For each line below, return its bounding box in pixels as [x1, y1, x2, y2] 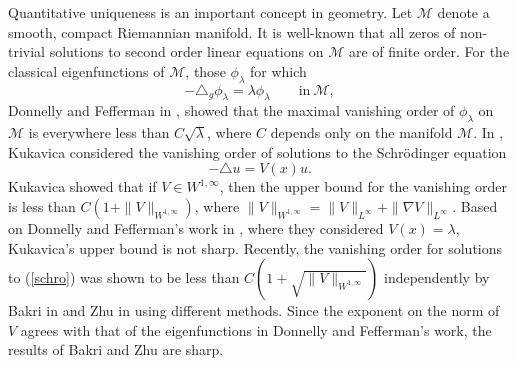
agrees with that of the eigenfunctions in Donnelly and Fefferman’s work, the [20, 319, 492, 340]
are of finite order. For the [348, 41, 510, 62]
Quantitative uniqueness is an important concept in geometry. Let [8, 2, 413, 22]
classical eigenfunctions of [8, 60, 165, 81]
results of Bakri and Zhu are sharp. [8, 339, 224, 360]
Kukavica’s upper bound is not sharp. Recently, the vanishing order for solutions [8, 237, 503, 258]
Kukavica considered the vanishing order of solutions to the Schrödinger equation [8, 141, 507, 162]
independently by [383, 267, 490, 288]
